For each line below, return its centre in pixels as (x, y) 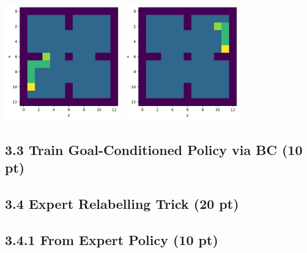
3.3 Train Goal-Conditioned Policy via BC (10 (154, 149)
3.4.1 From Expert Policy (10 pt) (112, 239)
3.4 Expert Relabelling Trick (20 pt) (122, 204)
